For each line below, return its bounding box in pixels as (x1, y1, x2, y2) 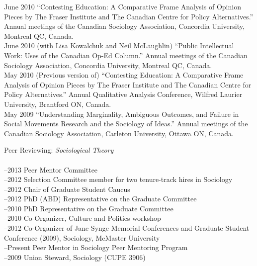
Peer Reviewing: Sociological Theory (4, 145, 114, 155)
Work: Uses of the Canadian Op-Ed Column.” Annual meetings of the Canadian (4, 50, 248, 60)
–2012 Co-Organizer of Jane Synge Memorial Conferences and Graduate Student (4, 223, 250, 233)
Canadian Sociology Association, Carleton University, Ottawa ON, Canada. (4, 128, 234, 138)
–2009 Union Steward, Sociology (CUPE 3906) (4, 252, 146, 262)
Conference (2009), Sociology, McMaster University (4, 232, 160, 243)
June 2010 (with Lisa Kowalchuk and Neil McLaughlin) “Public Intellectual (4, 40, 234, 51)
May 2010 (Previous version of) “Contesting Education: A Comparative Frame (4, 70, 244, 80)
